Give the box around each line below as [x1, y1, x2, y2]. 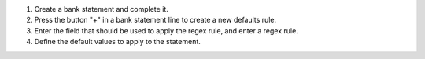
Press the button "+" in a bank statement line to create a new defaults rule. [34, 16, 277, 25]
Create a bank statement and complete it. [34, 5, 168, 13]
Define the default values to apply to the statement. [34, 37, 201, 47]
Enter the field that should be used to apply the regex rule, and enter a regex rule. [34, 26, 298, 35]
